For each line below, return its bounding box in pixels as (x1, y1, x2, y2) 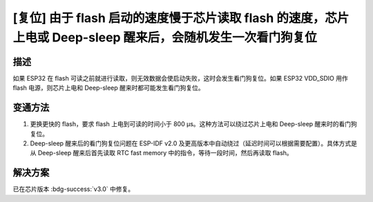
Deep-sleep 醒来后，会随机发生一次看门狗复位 (52, 30, 317, 45)
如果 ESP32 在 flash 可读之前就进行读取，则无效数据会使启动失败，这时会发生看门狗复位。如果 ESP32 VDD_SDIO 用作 (12, 74, 348, 82)
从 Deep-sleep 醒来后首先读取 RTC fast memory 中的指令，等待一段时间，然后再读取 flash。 (30, 149, 293, 157)
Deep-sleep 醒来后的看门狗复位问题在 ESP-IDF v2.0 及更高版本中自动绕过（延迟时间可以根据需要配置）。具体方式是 (30, 139, 358, 148)
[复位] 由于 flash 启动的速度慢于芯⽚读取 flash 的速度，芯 (12, 10, 338, 26)
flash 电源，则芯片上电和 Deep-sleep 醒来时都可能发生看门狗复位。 (12, 83, 205, 92)
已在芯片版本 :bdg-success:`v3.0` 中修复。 (12, 185, 135, 193)
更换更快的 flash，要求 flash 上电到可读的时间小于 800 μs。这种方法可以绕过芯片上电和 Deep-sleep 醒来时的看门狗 (30, 120, 357, 128)
